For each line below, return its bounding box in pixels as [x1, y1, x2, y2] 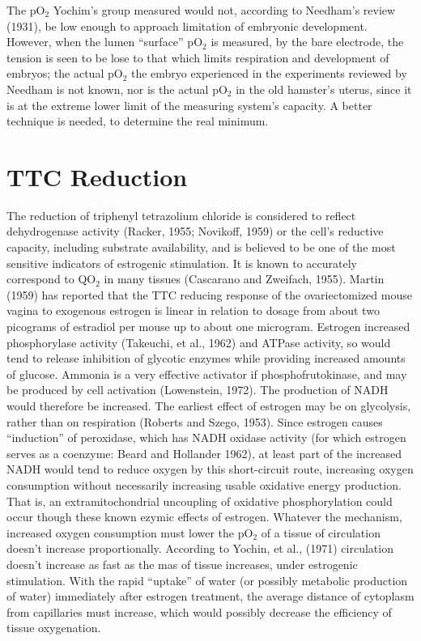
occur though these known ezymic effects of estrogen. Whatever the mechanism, [6, 508, 402, 525]
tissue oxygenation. [6, 619, 101, 636]
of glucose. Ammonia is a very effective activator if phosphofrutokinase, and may [6, 365, 407, 382]
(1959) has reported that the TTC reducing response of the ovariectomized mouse [6, 286, 412, 303]
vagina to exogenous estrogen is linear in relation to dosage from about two [6, 302, 380, 319]
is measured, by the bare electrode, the [210, 33, 404, 50]
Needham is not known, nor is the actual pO [6, 80, 228, 97]
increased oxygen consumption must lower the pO [6, 524, 253, 541]
